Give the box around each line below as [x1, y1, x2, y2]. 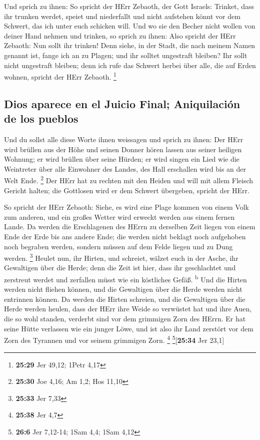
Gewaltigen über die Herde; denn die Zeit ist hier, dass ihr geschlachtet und [4, 262, 236, 273]
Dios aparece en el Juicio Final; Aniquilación [4, 96, 240, 111]
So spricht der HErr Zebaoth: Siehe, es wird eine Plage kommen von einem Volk [4, 202, 249, 212]
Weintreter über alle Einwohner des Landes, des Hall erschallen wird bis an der [4, 163, 246, 174]
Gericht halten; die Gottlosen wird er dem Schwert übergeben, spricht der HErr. [4, 185, 249, 195]
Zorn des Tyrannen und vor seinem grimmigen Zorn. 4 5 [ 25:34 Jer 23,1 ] [4, 333, 224, 345]
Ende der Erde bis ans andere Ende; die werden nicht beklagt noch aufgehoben [4, 231, 246, 241]
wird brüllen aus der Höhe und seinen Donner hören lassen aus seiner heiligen [4, 144, 242, 154]
